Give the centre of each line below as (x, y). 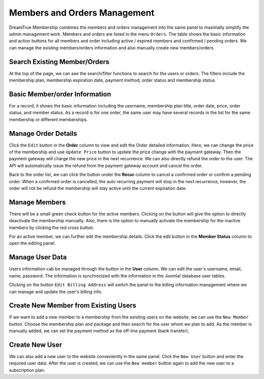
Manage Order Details (43, 134)
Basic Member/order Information (60, 94)
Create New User (35, 345)
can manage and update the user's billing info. (56, 292)
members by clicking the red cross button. (52, 228)
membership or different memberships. (48, 119)
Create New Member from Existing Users (73, 305)
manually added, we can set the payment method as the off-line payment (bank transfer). (99, 331)
